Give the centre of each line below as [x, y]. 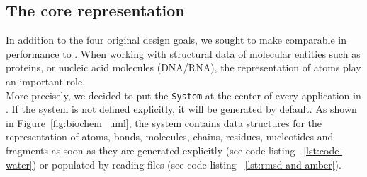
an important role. [46, 81]
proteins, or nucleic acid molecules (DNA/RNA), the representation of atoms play [183, 67]
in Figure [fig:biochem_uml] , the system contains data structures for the [164, 122]
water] [19, 164]
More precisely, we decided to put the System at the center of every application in [183, 95]
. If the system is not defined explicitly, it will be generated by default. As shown [181, 109]
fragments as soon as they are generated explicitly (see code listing [151, 151]
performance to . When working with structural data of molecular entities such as [183, 53]
